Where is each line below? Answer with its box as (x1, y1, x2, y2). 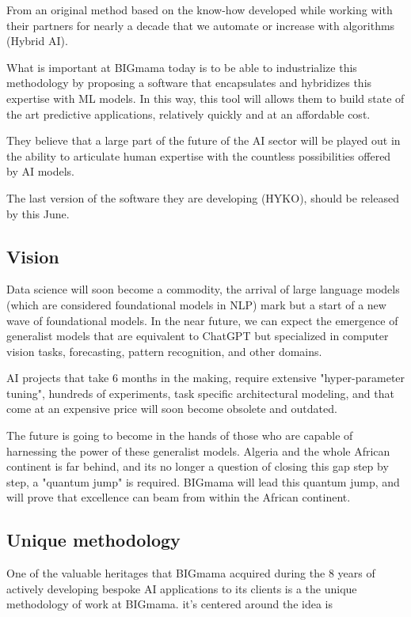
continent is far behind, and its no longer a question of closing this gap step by (6, 458, 389, 475)
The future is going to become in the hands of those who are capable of (6, 427, 353, 444)
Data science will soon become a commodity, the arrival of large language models (6, 281, 400, 297)
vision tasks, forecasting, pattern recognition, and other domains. (6, 343, 322, 359)
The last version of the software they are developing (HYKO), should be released (6, 189, 399, 206)
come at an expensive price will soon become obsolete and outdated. (6, 400, 337, 417)
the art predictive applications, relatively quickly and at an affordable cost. (6, 105, 371, 122)
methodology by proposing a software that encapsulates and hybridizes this (6, 74, 372, 91)
